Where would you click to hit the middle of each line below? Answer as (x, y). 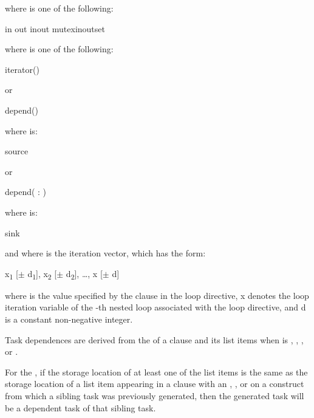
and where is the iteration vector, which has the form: (105, 253)
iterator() (22, 69)
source (17, 151)
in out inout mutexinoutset (55, 28)
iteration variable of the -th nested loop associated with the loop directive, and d (155, 307)
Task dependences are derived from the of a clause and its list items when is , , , (154, 339)
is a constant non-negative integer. (69, 319)
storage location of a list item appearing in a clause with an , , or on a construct (155, 384)
